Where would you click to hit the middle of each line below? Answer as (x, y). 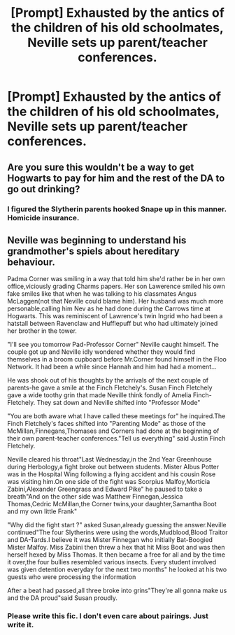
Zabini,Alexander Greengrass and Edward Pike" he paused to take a (105, 489)
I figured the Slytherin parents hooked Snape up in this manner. (117, 209)
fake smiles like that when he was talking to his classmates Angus (102, 294)
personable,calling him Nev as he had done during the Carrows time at (109, 308)
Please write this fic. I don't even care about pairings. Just (108, 616)
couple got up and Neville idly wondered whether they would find (101, 352)
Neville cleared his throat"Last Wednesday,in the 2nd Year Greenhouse (109, 459)
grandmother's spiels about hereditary (93, 251)
